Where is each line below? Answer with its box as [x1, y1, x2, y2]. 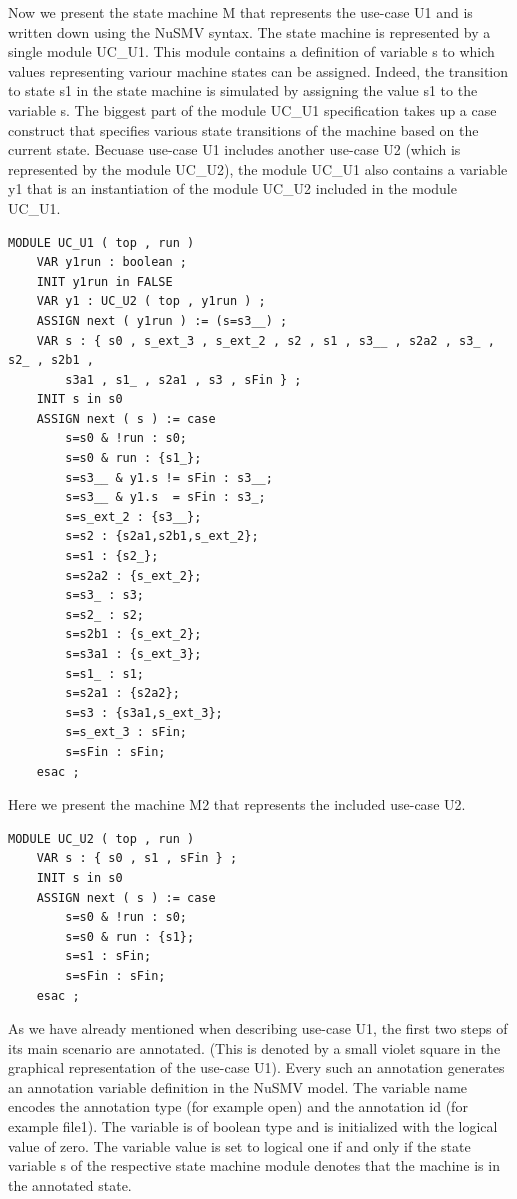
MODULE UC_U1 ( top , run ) [8, 235, 195, 250]
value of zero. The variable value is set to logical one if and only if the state [8, 1135, 471, 1156]
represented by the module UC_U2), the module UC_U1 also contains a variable [8, 158, 508, 179]
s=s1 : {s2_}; [65, 549, 159, 564]
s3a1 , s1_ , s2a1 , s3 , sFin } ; [65, 372, 302, 387]
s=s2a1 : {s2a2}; [65, 686, 180, 701]
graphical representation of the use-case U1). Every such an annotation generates [8, 1057, 505, 1078]
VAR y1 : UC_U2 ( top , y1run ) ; [36, 294, 266, 309]
